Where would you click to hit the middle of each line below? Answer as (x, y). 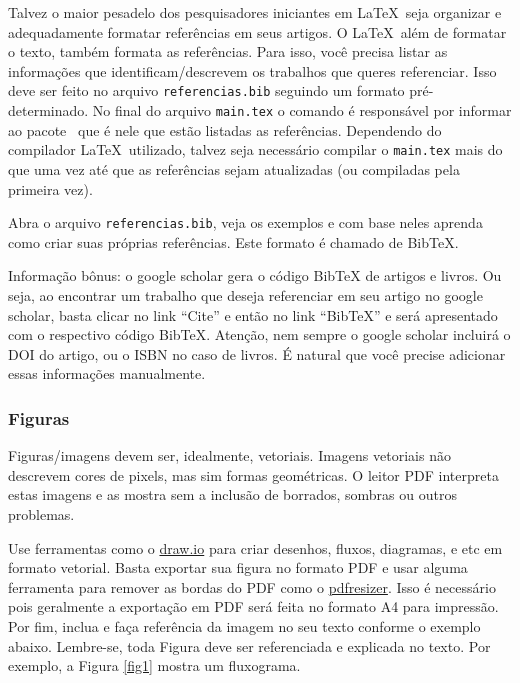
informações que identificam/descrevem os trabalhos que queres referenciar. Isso (252, 70)
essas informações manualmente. (107, 373)
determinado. (48, 110)
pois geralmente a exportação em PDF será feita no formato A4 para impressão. (253, 606)
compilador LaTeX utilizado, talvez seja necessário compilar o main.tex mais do (255, 149)
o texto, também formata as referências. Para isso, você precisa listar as (228, 51)
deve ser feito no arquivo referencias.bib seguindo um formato (206, 90)
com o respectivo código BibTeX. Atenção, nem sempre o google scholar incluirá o (259, 334)
